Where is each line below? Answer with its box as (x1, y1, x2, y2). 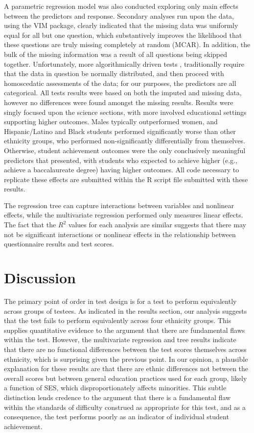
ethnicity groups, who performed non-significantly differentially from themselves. (4, 135, 245, 146)
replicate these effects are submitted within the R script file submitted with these (4, 174, 248, 184)
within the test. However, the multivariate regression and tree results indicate (4, 334, 236, 345)
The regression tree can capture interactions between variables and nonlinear (4, 200, 234, 210)
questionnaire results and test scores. (4, 239, 114, 249)
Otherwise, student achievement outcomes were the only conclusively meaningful (4, 145, 246, 155)
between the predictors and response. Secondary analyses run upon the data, (4, 10, 234, 21)
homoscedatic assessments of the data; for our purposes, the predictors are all (4, 78, 236, 88)
